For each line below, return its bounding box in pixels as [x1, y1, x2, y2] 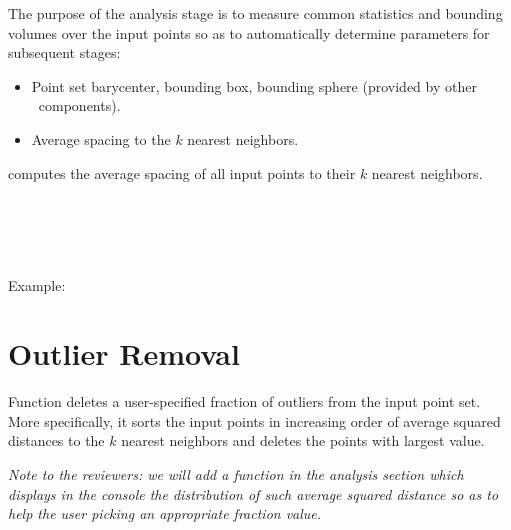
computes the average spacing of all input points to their [8, 162, 356, 183]
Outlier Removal [8, 333, 240, 374]
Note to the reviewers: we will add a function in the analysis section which [8, 464, 464, 485]
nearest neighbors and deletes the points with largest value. [121, 430, 485, 451]
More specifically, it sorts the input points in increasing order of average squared [8, 410, 501, 431]
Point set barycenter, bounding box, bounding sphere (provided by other [31, 75, 477, 96]
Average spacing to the [31, 128, 171, 149]
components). [38, 95, 121, 116]
